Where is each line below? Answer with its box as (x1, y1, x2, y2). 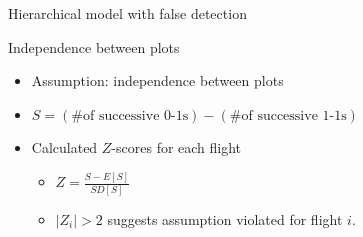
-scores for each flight (111, 137, 242, 158)
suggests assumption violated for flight (107, 208, 343, 229)
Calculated (31, 137, 98, 158)
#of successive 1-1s (229, 108, 347, 123)
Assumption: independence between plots (31, 70, 284, 91)
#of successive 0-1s (71, 108, 189, 123)
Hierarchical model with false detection (8, 3, 247, 23)
